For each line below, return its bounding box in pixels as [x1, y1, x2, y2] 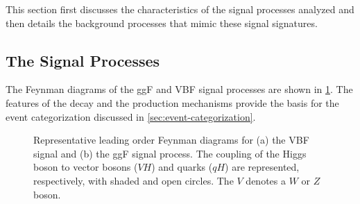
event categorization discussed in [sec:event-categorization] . [6, 109, 256, 124]
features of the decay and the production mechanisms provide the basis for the [6, 95, 339, 110]
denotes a [246, 173, 286, 187]
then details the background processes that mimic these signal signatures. [6, 15, 318, 30]
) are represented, [225, 160, 300, 174]
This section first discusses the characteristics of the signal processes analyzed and [6, 2, 354, 16]
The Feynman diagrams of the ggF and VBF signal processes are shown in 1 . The [6, 82, 353, 96]
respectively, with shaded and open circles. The [33, 173, 234, 187]
